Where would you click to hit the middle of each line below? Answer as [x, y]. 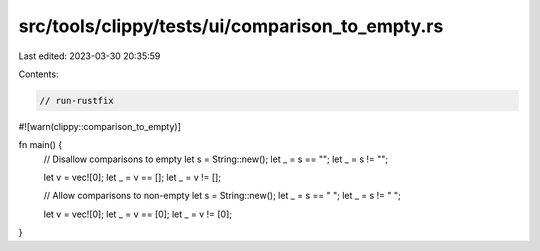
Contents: [38, 74]
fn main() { [40, 145]
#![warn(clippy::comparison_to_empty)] [100, 126]
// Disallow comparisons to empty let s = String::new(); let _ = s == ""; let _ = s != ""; [216, 159]
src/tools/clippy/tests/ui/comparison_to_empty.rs [231, 26]
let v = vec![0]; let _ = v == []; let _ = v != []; [132, 177]
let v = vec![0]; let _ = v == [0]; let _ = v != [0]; [138, 214]
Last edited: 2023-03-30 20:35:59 [89, 56]
